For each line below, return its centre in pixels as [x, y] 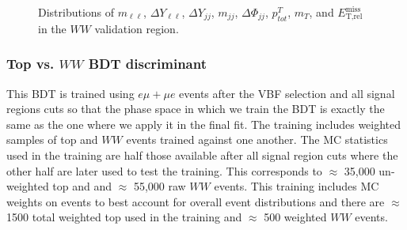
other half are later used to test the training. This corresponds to [164, 170]
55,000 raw [160, 186]
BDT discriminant [147, 64]
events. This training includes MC [297, 186]
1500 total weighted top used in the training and [124, 217]
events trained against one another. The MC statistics [257, 140]
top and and [82, 186]
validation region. [137, 28]
